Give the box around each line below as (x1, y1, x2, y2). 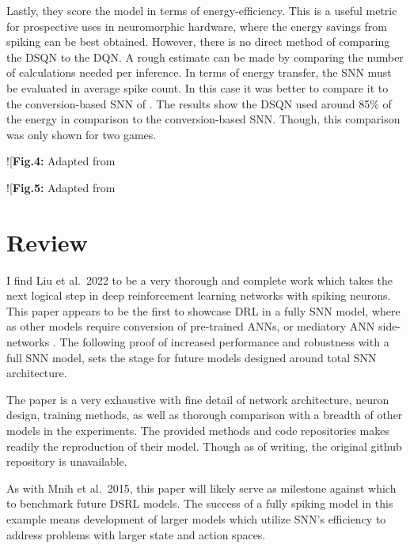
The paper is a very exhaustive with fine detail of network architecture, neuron (6, 391, 389, 407)
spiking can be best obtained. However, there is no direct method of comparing (6, 33, 390, 50)
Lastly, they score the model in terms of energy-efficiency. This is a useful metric (6, 2, 397, 18)
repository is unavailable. (6, 453, 127, 470)
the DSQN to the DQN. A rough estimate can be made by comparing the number (6, 48, 404, 65)
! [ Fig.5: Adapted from (6, 179, 116, 195)
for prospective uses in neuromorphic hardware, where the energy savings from (6, 17, 388, 34)
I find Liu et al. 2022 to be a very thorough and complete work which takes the (6, 271, 393, 288)
